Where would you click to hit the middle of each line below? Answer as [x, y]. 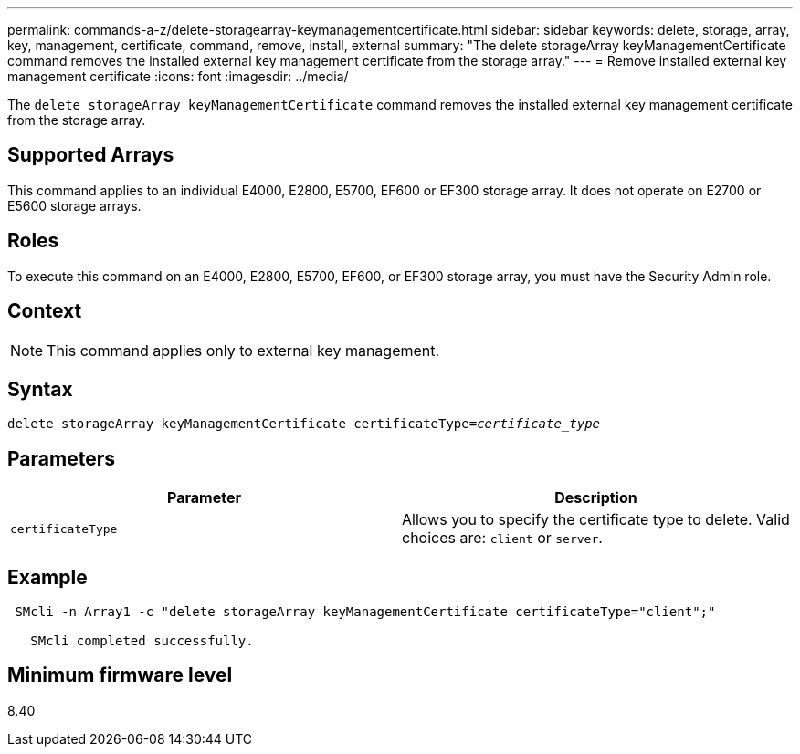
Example [47, 577]
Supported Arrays [91, 155]
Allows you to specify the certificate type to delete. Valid [596, 520]
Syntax [40, 389]
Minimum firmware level [120, 675]
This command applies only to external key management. [243, 350]
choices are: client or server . [502, 538]
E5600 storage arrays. [74, 205]
